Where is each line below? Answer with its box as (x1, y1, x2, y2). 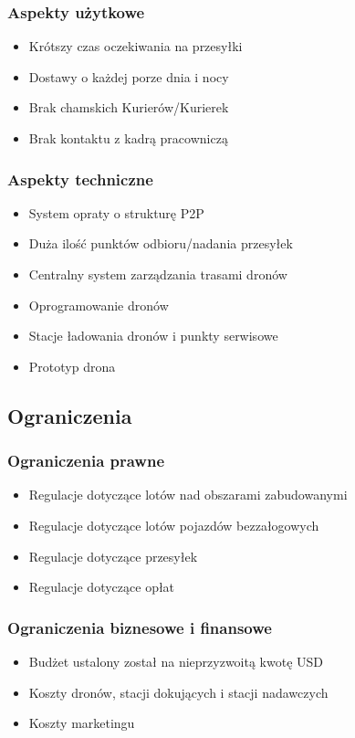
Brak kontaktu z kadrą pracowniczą (28, 129, 228, 147)
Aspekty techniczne (7, 167, 153, 190)
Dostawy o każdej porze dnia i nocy (28, 67, 229, 86)
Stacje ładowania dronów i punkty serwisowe (28, 326, 278, 345)
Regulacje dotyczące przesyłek (28, 546, 198, 565)
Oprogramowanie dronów (28, 295, 169, 314)
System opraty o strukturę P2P (28, 203, 204, 222)
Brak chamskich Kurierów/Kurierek (28, 98, 229, 117)
